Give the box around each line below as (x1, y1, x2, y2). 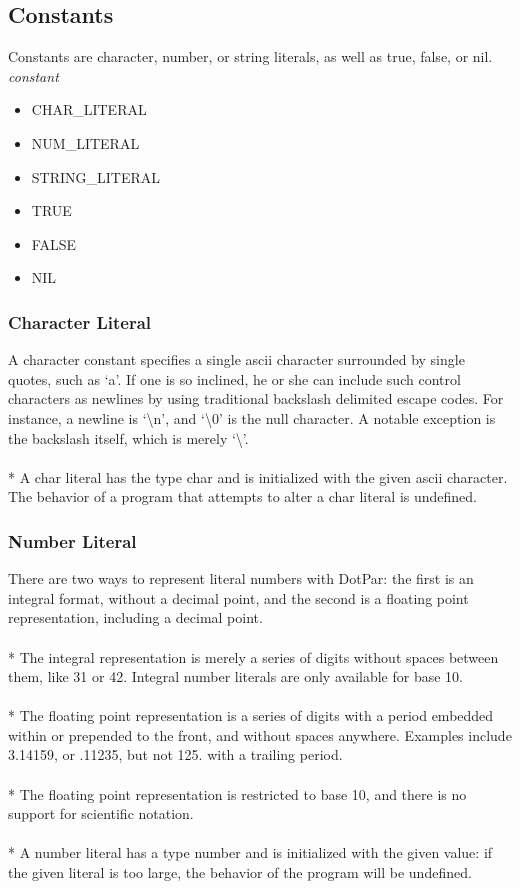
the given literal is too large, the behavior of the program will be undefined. (8, 862, 472, 883)
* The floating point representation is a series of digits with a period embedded (8, 705, 494, 726)
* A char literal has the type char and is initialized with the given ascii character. (8, 466, 508, 487)
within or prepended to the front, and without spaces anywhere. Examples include (8, 724, 512, 745)
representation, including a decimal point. (8, 607, 263, 628)
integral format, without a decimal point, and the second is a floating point (8, 587, 469, 608)
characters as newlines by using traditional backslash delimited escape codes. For (8, 388, 504, 409)
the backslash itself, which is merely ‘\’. (8, 427, 249, 448)
